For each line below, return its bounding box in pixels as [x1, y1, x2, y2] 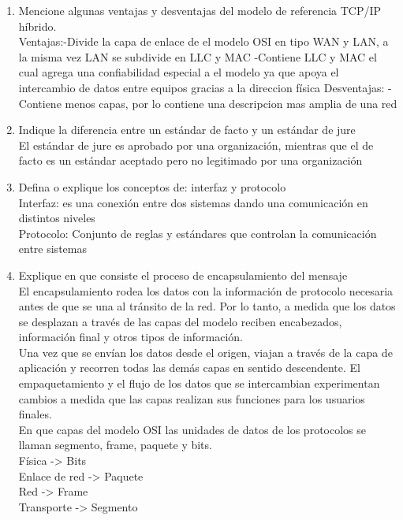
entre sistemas [18, 240, 87, 257]
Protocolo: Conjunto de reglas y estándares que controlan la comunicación [18, 225, 377, 241]
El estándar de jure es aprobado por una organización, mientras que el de [18, 136, 374, 153]
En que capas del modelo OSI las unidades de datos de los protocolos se [18, 421, 366, 437]
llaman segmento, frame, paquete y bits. [18, 436, 212, 453]
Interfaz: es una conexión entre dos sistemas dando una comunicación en [18, 194, 368, 210]
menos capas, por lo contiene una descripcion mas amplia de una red [65, 95, 397, 111]
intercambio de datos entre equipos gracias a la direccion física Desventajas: [18, 79, 385, 95]
